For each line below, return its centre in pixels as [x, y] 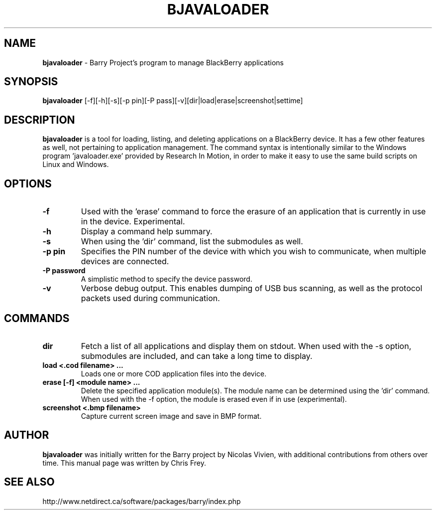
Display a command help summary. [147, 232]
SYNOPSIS [31, 82]
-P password [64, 271]
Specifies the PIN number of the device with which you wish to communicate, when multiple [253, 252]
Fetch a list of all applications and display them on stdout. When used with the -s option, [246, 346]
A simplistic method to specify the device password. [166, 279]
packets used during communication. [150, 298]
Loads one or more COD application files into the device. [174, 373]
